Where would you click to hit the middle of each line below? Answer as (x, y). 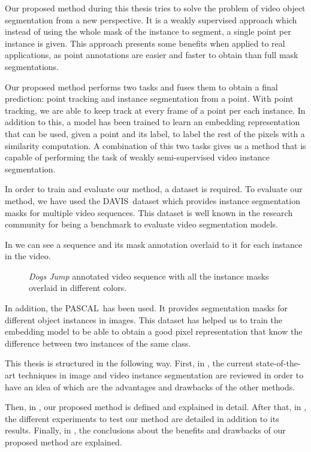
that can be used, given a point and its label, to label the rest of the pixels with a (155, 133)
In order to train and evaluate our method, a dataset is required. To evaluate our (154, 189)
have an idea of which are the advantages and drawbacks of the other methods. (150, 386)
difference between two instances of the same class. (98, 343)
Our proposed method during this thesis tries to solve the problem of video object (155, 8)
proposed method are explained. (64, 442)
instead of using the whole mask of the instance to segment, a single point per (148, 31)
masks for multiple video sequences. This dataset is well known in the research (149, 212)
